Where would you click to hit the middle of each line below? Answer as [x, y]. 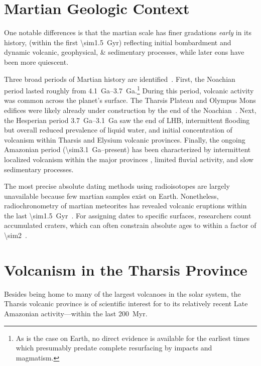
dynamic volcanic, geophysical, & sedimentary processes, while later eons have [124, 52]
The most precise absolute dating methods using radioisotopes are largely [117, 186]
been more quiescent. [36, 62]
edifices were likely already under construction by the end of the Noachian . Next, [130, 110]
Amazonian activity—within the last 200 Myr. [76, 313]
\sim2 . [16, 235]
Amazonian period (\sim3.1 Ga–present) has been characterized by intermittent [127, 149]
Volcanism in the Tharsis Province [126, 269]
